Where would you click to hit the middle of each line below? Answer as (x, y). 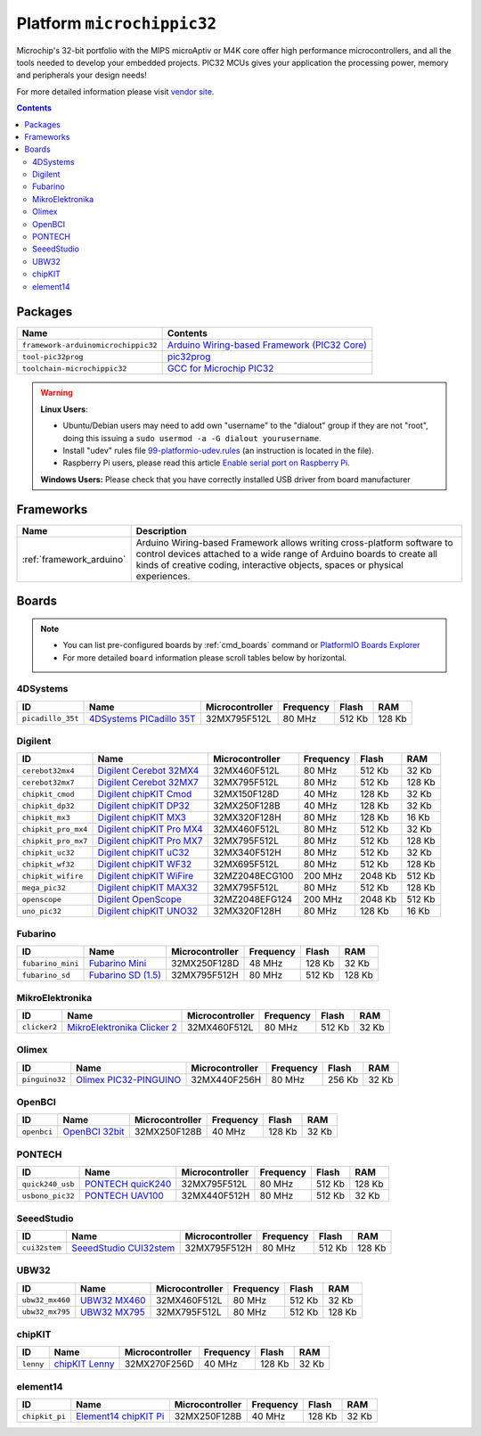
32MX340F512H (247, 853)
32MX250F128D (205, 964)
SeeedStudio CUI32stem (123, 1248)
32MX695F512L (246, 865)
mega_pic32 (44, 887)
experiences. (163, 576)
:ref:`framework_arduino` (74, 559)
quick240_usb (48, 1184)
